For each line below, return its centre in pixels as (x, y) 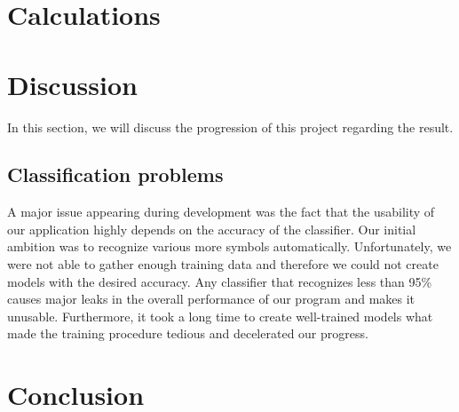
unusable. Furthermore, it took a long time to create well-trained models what (220, 316)
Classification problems (115, 174)
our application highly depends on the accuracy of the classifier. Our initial (212, 229)
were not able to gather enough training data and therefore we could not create (223, 264)
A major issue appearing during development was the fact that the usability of (221, 212)
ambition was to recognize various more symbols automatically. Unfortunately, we (229, 246)
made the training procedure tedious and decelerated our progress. (188, 333)
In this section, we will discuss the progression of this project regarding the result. (230, 127)
